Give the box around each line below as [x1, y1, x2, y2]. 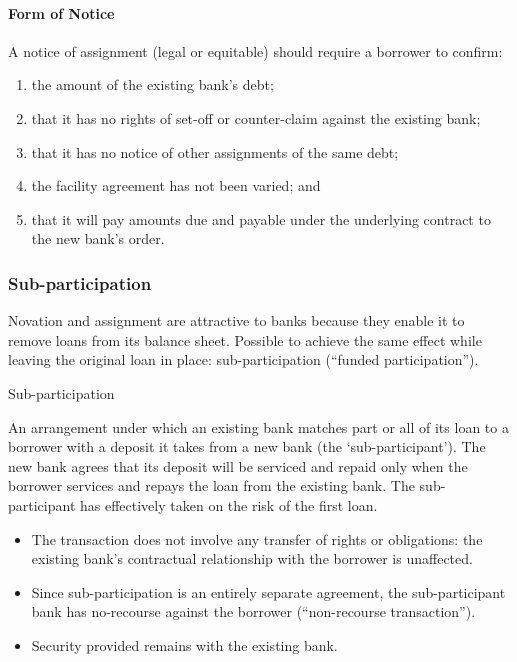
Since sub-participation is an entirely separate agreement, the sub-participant [31, 581, 506, 602]
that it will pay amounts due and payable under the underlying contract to [31, 208, 491, 229]
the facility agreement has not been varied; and [31, 175, 321, 196]
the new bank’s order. [31, 228, 165, 249]
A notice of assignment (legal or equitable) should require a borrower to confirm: [8, 40, 503, 61]
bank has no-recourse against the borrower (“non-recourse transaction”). [31, 601, 476, 622]
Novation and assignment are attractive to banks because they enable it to [8, 310, 465, 331]
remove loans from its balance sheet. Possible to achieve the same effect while [8, 329, 482, 350]
